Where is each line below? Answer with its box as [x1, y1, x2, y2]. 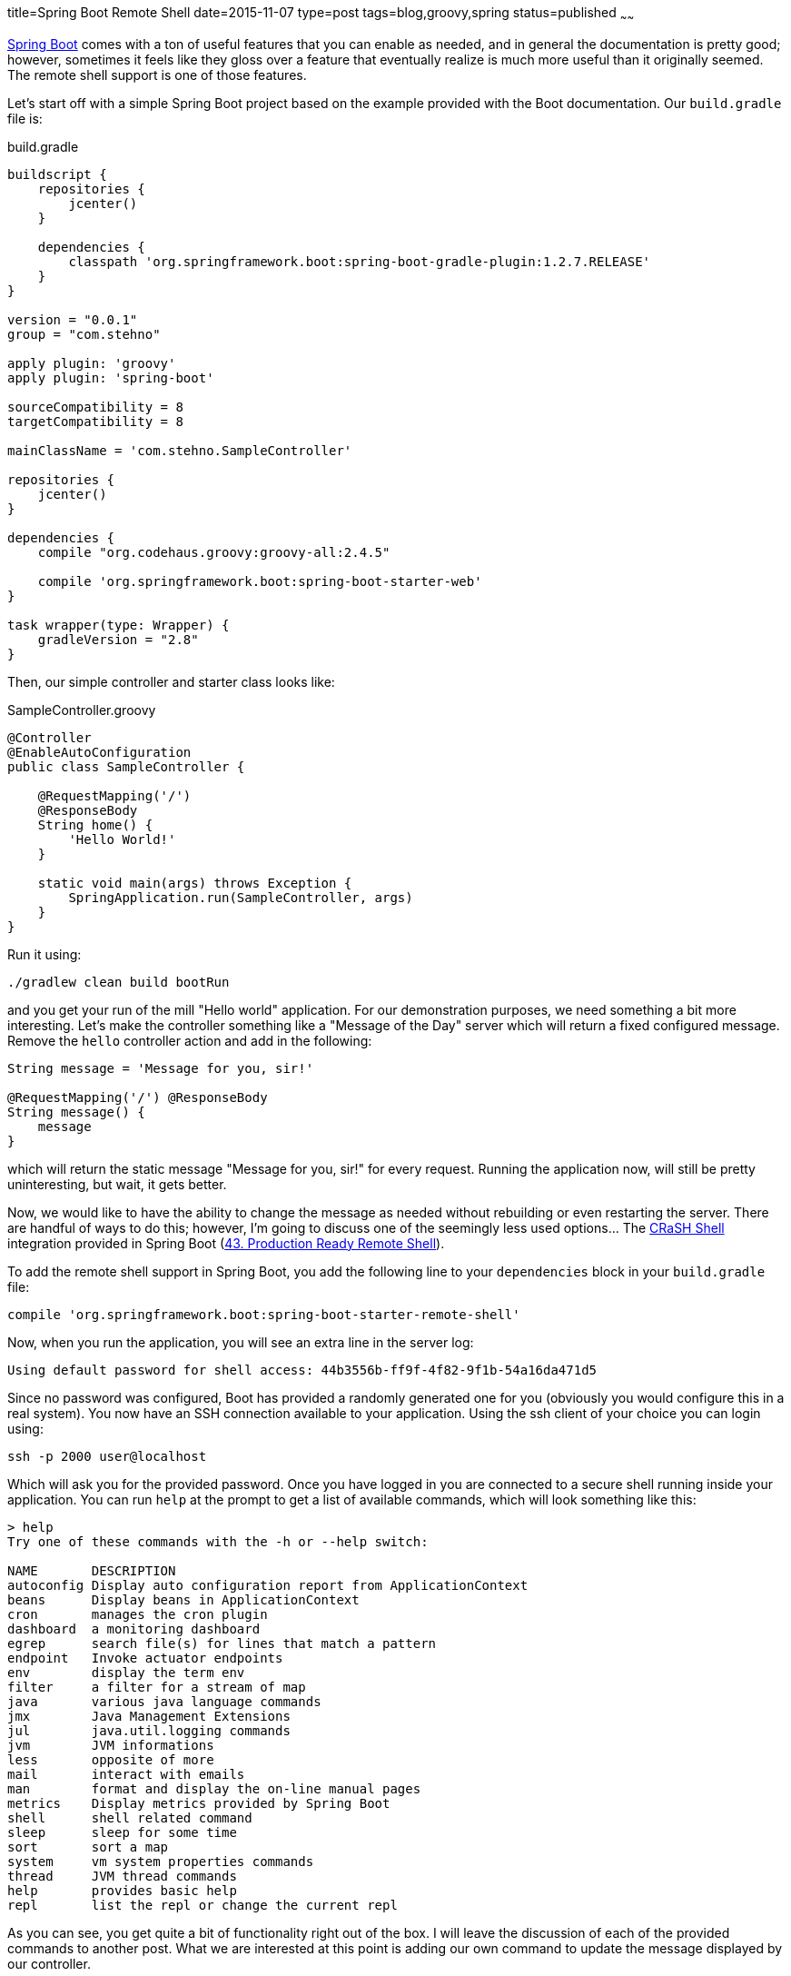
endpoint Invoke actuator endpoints [7, 1650, 283, 1665]
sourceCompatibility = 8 [7, 399, 183, 414]
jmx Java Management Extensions [7, 1708, 291, 1723]
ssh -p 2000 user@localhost [7, 1448, 207, 1464]
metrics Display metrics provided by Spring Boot [7, 1795, 391, 1811]
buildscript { [7, 166, 107, 182]
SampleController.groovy [7, 701, 156, 718]
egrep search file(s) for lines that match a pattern [7, 1635, 437, 1651]
